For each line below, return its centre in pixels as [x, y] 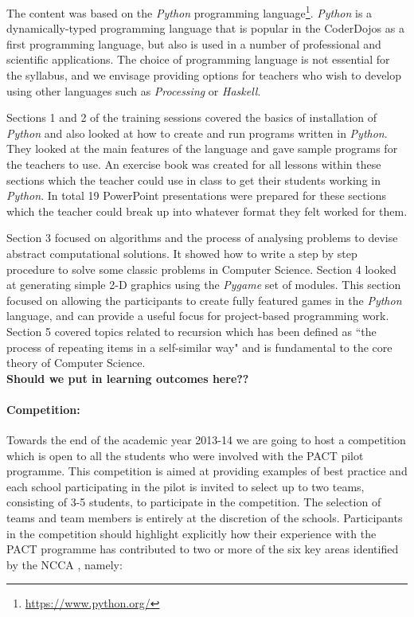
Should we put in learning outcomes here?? [128, 378]
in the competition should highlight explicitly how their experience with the [191, 533]
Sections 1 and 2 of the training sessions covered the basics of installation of [192, 117]
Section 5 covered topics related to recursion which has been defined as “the [191, 331]
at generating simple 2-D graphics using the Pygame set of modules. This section [204, 285]
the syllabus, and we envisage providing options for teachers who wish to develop [204, 75]
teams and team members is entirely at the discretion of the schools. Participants [205, 518]
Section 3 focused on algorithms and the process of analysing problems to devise [202, 238]
